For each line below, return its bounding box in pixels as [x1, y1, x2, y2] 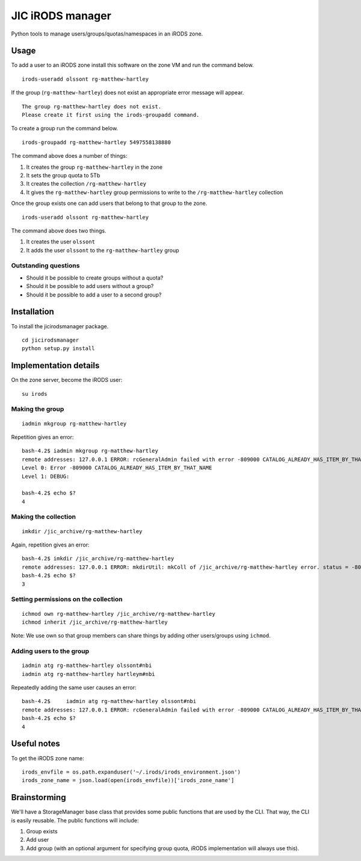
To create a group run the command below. [11, 125, 119, 132]
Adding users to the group [11, 647, 90, 656]
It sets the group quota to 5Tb [26, 172, 100, 179]
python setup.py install [22, 345, 95, 352]
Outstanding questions [11, 261, 80, 270]
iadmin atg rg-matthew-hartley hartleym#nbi [22, 671, 156, 677]
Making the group [11, 405, 64, 413]
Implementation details [11, 360, 100, 371]
